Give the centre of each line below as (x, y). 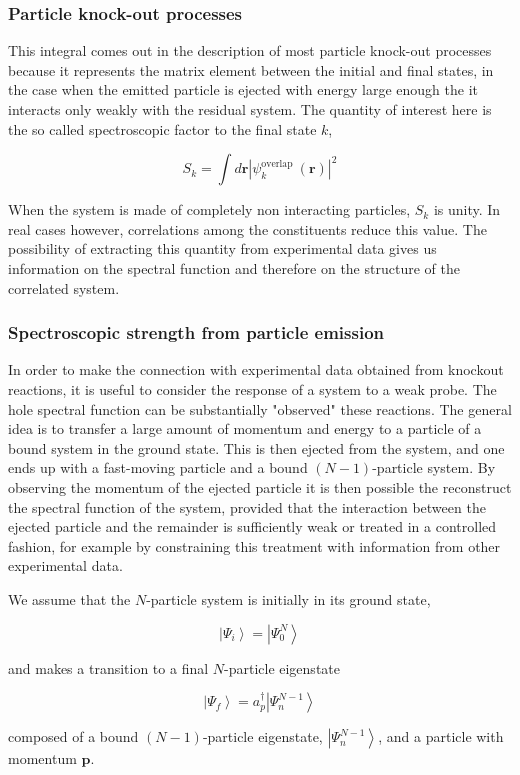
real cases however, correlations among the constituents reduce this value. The (247, 228)
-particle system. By (434, 467)
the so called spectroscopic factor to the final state (162, 128)
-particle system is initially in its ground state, (288, 598)
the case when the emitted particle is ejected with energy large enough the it (243, 89)
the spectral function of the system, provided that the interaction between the (247, 506)
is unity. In (467, 209)
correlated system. (64, 287)
